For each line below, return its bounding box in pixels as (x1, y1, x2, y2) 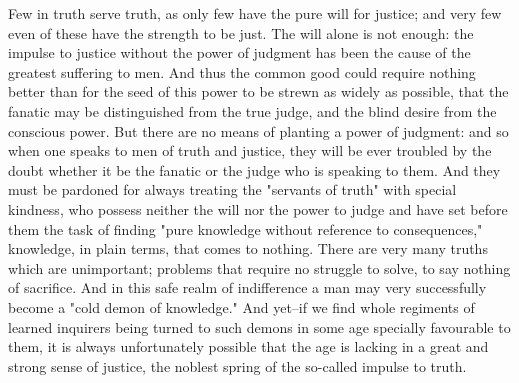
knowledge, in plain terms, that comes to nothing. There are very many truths (8, 238, 488, 259)
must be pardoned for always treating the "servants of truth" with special (8, 179, 457, 200)
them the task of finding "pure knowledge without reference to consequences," (8, 218, 483, 239)
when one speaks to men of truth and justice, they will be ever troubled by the (8, 140, 492, 161)
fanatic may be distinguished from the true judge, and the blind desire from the (8, 100, 497, 121)
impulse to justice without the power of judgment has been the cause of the (8, 42, 471, 63)
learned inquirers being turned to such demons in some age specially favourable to (8, 316, 511, 337)
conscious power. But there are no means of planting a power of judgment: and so (8, 120, 509, 141)
